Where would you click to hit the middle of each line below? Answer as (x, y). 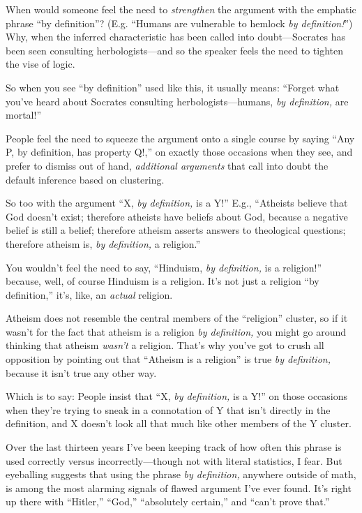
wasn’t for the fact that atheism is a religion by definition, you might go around (176, 331)
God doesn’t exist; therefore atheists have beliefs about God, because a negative (177, 216)
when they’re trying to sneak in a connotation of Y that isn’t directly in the (168, 409)
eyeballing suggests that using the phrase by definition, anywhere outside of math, (181, 474)
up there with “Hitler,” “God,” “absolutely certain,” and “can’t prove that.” (168, 501)
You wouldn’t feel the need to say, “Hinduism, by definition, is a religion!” (164, 267)
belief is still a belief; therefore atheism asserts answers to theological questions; (176, 230)
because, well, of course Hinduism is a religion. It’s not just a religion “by (163, 281)
